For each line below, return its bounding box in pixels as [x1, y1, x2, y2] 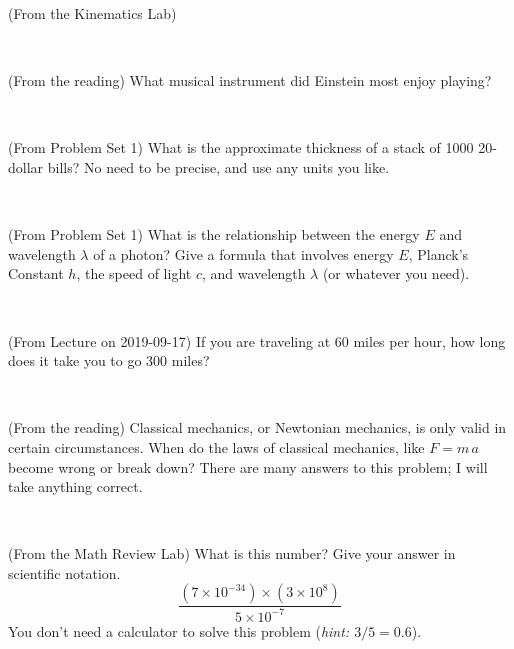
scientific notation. [8, 562, 121, 583]
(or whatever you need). [322, 263, 470, 284]
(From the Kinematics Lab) [8, 3, 177, 23]
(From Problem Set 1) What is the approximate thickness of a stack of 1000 [8, 137, 474, 158]
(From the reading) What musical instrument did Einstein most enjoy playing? [8, 70, 492, 91]
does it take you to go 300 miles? [8, 350, 210, 371]
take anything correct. [8, 476, 143, 497]
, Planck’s [408, 243, 469, 264]
